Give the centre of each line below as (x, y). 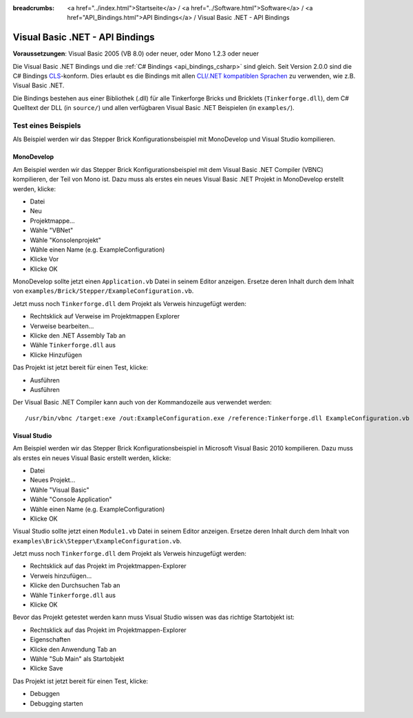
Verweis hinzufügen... (61, 576)
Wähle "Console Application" (71, 499)
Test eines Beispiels (47, 126)
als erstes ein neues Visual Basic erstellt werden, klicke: (92, 458)
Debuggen (45, 694)
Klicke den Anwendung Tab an (73, 649)
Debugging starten (56, 703)
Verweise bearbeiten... (62, 326)
